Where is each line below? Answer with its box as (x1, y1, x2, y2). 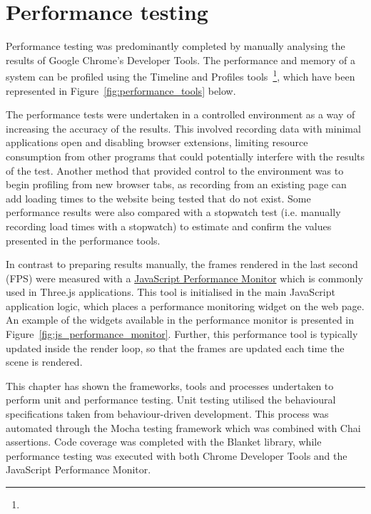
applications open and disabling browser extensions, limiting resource (6, 135, 308, 150)
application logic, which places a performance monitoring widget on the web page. (6, 298, 365, 313)
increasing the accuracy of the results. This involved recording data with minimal (6, 120, 361, 135)
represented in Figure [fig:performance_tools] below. (6, 83, 236, 98)
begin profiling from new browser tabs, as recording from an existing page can (6, 177, 347, 192)
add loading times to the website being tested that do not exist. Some (6, 190, 311, 205)
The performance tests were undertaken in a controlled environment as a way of (6, 107, 355, 122)
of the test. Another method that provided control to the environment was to (6, 163, 344, 178)
